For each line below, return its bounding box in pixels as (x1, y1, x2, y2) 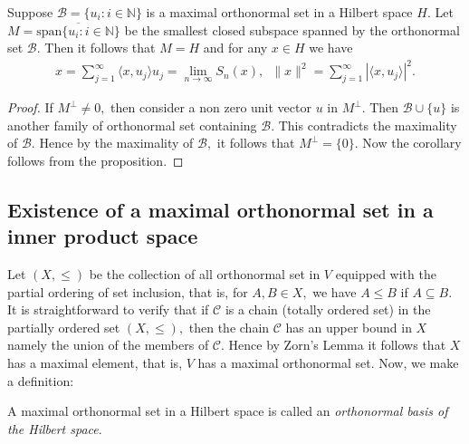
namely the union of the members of (7, 335, 209, 354)
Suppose (7, 3, 53, 21)
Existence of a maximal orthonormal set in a (7, 195, 434, 223)
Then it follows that (44, 38, 156, 57)
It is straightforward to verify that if (7, 300, 209, 319)
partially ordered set (7, 317, 120, 336)
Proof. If (7, 98, 53, 117)
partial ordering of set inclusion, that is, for (7, 282, 248, 301)
